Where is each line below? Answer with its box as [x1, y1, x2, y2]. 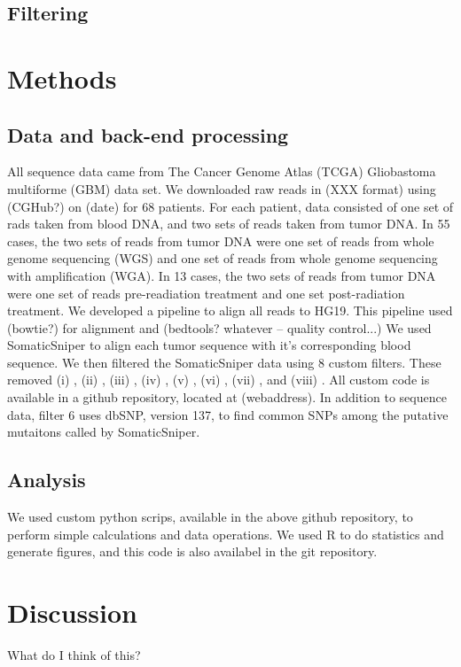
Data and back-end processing [7, 120, 289, 148]
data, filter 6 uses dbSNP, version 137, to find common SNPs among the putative [7, 405, 449, 423]
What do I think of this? [7, 645, 141, 663]
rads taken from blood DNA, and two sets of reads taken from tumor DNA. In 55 [7, 214, 450, 233]
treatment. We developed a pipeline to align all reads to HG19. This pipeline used [7, 301, 453, 320]
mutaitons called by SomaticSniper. [7, 423, 200, 441]
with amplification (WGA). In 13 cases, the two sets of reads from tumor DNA [7, 266, 436, 284]
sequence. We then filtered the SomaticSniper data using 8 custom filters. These [7, 353, 441, 371]
